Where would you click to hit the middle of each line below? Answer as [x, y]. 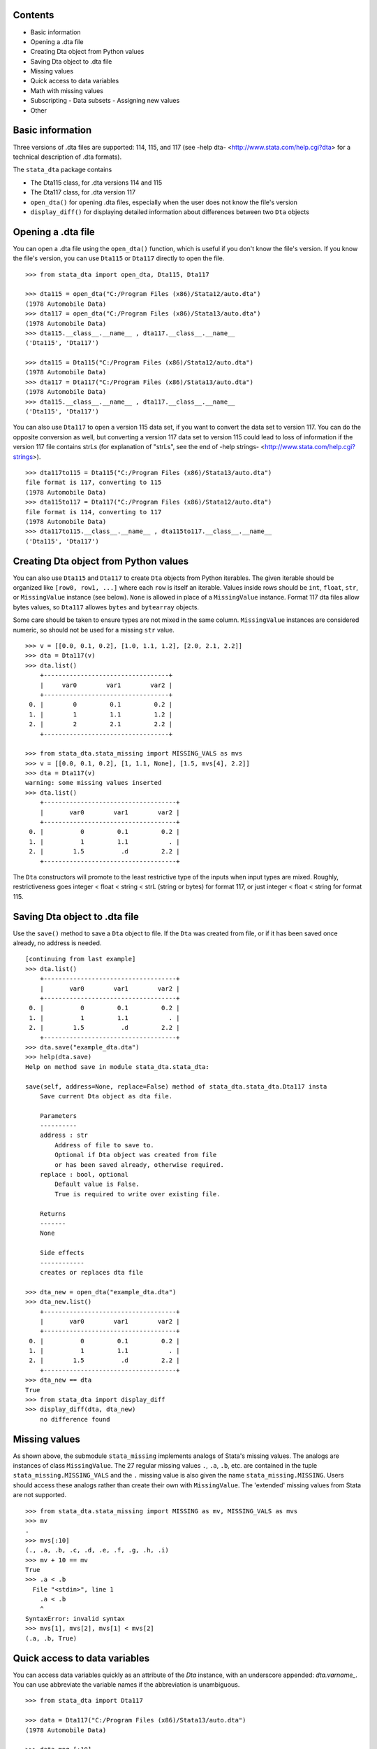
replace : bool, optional [84, 1175]
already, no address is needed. [57, 943]
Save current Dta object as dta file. [106, 1096]
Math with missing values [67, 90]
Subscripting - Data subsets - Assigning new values [105, 101]
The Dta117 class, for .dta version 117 [83, 192]
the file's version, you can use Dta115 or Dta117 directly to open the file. [119, 258]
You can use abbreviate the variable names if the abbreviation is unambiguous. [126, 1685]
